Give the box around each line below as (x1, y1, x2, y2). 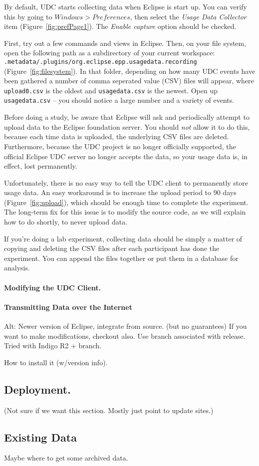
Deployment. (4, 381, 71, 397)
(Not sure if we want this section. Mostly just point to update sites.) (4, 405, 214, 415)
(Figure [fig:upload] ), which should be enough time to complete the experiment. (4, 197, 249, 207)
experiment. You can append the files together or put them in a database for (4, 252, 239, 263)
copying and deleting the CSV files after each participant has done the (4, 243, 220, 253)
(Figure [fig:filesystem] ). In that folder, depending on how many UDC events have (4, 65, 256, 76)
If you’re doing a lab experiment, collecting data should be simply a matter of (4, 233, 243, 243)
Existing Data (4, 429, 77, 445)
